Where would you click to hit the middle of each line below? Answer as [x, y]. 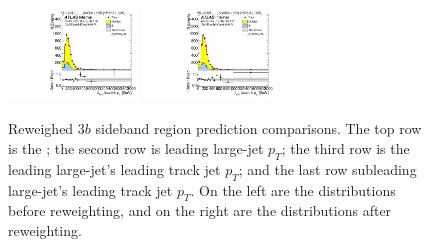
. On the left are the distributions [293, 189]
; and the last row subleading [327, 168]
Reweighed [41, 128]
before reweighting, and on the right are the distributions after [200, 210]
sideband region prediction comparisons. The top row [258, 128]
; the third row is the [345, 148]
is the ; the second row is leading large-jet [136, 148]
